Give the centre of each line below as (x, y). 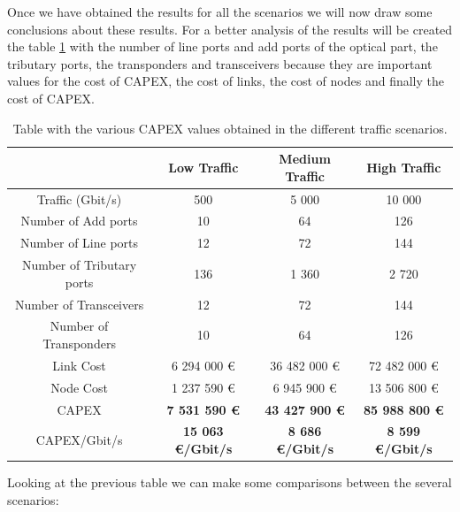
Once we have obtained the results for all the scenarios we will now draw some (220, 11)
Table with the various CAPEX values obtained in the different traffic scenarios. (230, 128)
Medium (305, 159)
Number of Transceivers (79, 304)
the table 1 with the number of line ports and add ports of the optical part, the (222, 46)
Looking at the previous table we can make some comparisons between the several (230, 482)
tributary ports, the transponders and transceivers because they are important (220, 63)
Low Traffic (203, 167)
